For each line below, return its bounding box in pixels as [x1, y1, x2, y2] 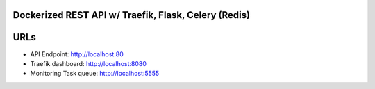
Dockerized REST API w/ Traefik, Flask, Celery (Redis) [12, 9, 250, 21]
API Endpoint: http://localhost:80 [30, 49, 124, 58]
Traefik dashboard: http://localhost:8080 [30, 59, 147, 67]
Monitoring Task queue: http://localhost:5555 [30, 70, 160, 78]
